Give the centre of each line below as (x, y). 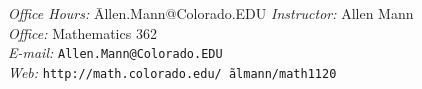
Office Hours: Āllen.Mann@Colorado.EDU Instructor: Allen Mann (211, 13)
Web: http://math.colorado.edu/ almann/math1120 (172, 71)
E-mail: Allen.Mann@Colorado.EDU (115, 52)
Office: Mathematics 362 (82, 32)
